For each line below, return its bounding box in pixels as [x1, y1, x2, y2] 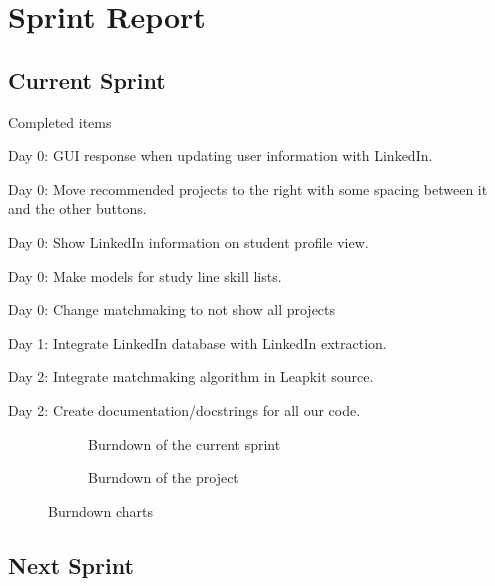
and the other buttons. [8, 198, 147, 219]
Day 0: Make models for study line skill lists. [8, 265, 282, 286]
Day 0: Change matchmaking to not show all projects [8, 299, 336, 320]
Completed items [8, 111, 112, 132]
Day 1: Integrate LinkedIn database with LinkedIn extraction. [8, 332, 387, 353]
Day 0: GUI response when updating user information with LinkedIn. [8, 145, 433, 166]
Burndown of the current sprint [88, 433, 281, 454]
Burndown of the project [88, 467, 239, 488]
